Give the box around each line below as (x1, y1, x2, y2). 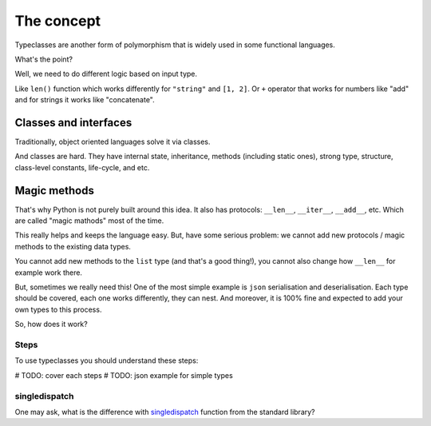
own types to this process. (14, 305, 102, 314)
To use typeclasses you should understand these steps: (14, 356, 199, 365)
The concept (14, 12, 101, 30)
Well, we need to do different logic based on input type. (14, 69, 198, 79)
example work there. (14, 268, 83, 277)
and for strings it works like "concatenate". (14, 95, 155, 105)
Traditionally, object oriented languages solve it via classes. (14, 137, 211, 147)
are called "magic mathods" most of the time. (14, 216, 164, 225)
